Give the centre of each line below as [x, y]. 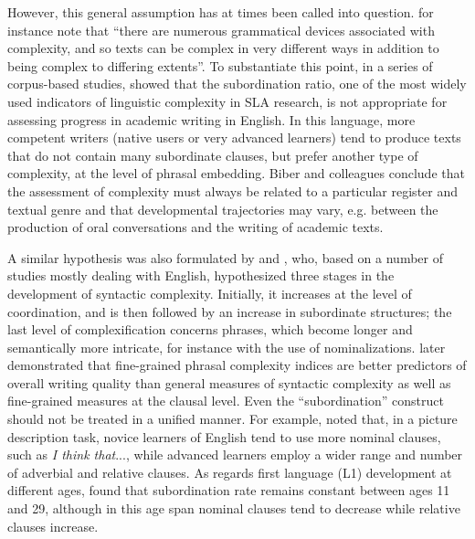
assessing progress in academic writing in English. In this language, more [211, 119]
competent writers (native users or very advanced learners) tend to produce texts [234, 137]
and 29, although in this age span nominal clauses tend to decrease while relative [234, 508]
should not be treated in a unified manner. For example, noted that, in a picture [232, 419]
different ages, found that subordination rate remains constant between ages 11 [229, 490]
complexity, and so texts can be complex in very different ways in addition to [223, 48]
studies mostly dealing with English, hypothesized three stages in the [201, 275]
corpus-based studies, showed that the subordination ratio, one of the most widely [237, 84]
